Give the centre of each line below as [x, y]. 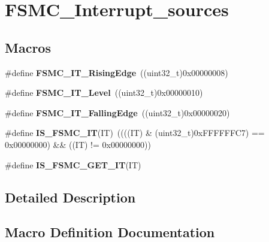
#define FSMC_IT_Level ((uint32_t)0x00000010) [104, 93]
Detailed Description [70, 197]
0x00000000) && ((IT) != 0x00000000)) [78, 144]
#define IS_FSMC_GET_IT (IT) [73, 164]
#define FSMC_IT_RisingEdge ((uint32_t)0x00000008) [117, 72]
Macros [28, 47]
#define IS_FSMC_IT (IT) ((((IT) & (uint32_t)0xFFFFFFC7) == [135, 133]
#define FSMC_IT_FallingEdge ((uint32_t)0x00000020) [117, 112]
